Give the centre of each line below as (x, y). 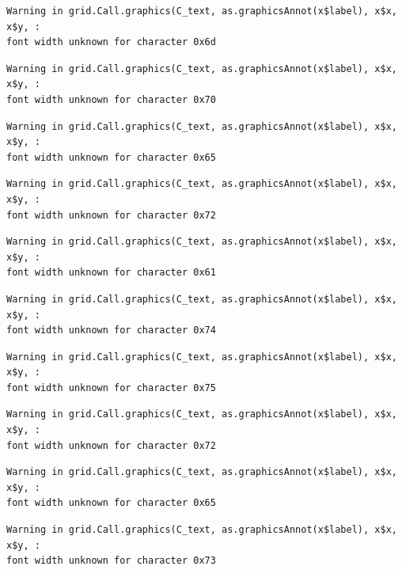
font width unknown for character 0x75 (111, 388)
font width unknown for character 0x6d (111, 42)
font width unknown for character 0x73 (111, 561)
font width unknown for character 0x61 (111, 273)
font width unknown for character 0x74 (111, 331)
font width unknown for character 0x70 (111, 99)
